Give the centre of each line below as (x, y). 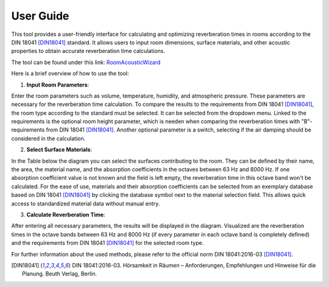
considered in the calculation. (48, 138)
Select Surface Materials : (59, 150)
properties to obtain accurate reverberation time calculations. (88, 51)
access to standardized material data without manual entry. (86, 204)
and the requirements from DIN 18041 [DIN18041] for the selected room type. (108, 243)
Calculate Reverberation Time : (66, 214)
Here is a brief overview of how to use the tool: (70, 74)
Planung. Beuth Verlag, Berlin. (60, 274)
